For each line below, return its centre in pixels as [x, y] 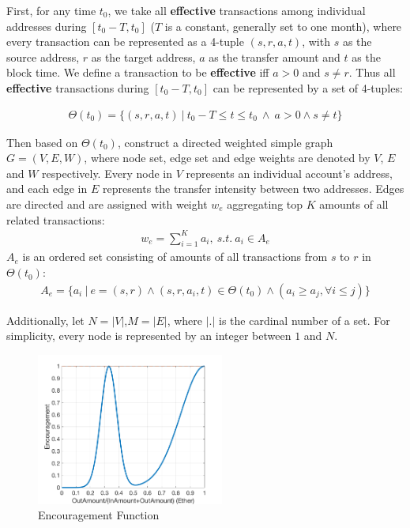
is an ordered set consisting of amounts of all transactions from [175, 256]
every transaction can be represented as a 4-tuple [125, 41]
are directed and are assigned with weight [107, 204]
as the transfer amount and [275, 57]
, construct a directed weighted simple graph [225, 142]
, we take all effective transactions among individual [237, 10]
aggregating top [265, 204]
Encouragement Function [99, 515]
